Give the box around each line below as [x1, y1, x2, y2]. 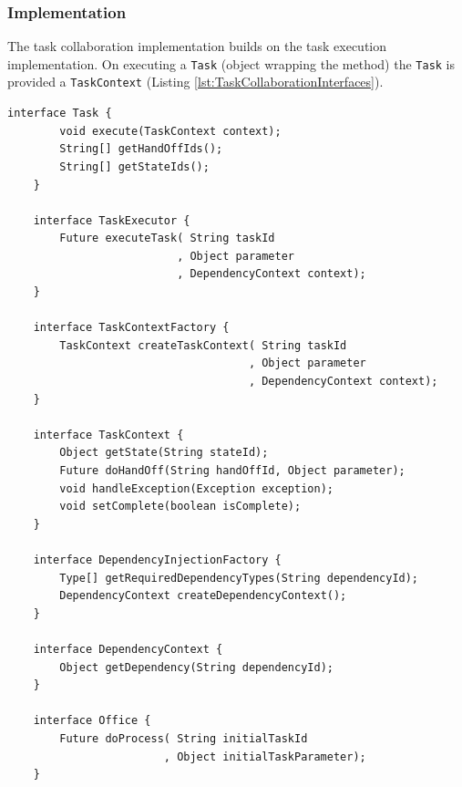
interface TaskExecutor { [33, 213, 190, 227]
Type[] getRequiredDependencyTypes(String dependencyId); [59, 571, 419, 585]
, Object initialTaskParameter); [163, 750, 366, 763]
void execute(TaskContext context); [59, 124, 282, 138]
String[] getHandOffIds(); [59, 142, 223, 156]
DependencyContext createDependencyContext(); [59, 589, 347, 603]
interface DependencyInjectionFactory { [33, 553, 282, 566]
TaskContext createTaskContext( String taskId [59, 338, 347, 352]
